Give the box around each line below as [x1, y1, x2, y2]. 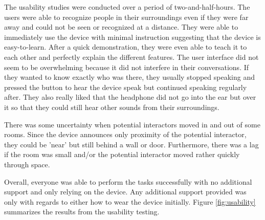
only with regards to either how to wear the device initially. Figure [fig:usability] [4, 196, 256, 207]
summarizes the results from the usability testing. [4, 206, 160, 217]
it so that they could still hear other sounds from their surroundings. [4, 101, 219, 112]
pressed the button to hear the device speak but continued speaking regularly [4, 81, 247, 92]
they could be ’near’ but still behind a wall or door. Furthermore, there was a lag [4, 139, 259, 149]
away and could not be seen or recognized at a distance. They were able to [4, 21, 238, 32]
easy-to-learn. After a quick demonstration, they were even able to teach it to [4, 41, 247, 52]
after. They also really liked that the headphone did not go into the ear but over [4, 92, 256, 102]
